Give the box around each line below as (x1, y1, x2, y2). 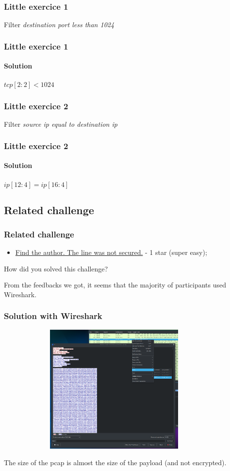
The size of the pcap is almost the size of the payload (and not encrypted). (4, 457, 227, 467)
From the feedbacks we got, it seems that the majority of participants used (4, 280, 226, 290)
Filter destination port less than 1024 (4, 19, 115, 30)
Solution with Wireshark (4, 310, 102, 322)
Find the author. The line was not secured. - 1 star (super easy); (15, 247, 207, 257)
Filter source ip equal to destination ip (4, 119, 117, 129)
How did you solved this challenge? (4, 263, 108, 273)
